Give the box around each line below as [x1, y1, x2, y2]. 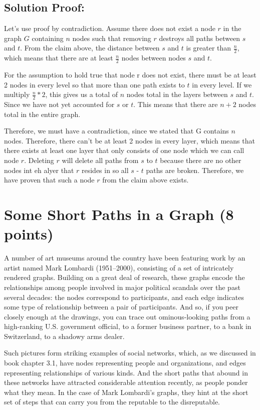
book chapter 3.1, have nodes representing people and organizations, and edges [4, 357, 246, 368]
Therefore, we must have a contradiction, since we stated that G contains [4, 125, 229, 136]
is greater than [186, 42, 231, 53]
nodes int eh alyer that [4, 164, 74, 175]
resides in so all [82, 164, 129, 175]
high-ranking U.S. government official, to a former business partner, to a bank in [4, 321, 251, 331]
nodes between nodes [121, 52, 186, 63]
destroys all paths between [159, 32, 240, 43]
